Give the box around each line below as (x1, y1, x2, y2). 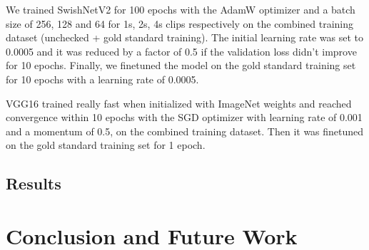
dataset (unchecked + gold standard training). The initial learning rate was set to (6, 30, 363, 45)
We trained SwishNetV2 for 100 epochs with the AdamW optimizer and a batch (6, 2, 355, 16)
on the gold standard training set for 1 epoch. (6, 137, 206, 152)
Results (6, 172, 61, 194)
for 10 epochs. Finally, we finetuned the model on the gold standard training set (6, 58, 356, 73)
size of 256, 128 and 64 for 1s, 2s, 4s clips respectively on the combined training (6, 16, 354, 31)
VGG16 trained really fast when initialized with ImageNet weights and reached (6, 95, 352, 110)
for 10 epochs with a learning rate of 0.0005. (6, 71, 199, 86)
